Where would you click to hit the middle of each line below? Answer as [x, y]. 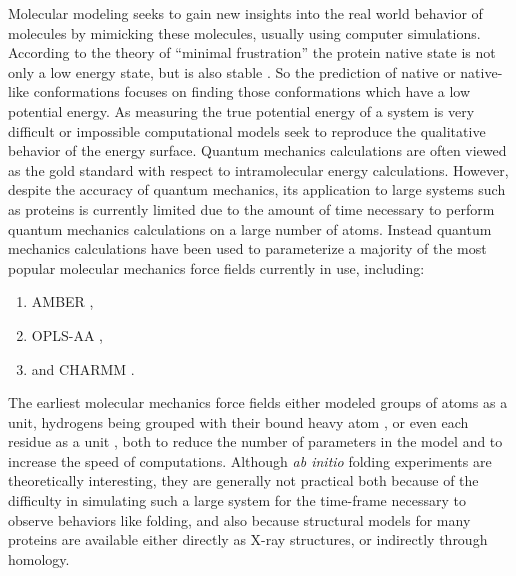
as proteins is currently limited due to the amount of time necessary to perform [251, 208]
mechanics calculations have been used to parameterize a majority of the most [247, 248]
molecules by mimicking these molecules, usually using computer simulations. [244, 32]
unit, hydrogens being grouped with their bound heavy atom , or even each [238, 421]
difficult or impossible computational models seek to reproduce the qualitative [247, 130]
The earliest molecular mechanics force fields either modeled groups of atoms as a [258, 402]
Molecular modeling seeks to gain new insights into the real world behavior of [245, 13]
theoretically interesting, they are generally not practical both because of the [243, 480]
